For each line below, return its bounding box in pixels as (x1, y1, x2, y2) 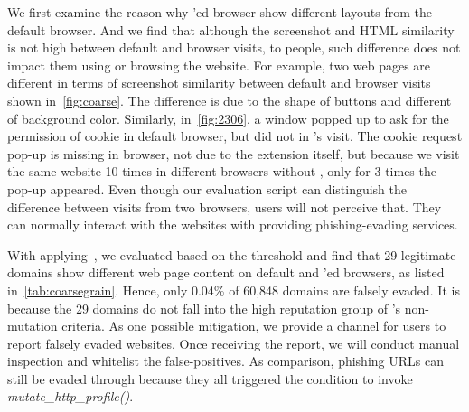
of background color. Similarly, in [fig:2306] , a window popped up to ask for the (7, 108, 449, 127)
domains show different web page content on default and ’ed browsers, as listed (7, 263, 445, 282)
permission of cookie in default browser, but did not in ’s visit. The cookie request (7, 126, 463, 145)
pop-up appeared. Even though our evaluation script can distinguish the (7, 179, 408, 198)
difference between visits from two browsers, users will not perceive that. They (7, 197, 442, 216)
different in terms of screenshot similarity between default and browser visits (7, 73, 431, 92)
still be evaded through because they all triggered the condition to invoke (7, 369, 413, 388)
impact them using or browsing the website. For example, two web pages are (7, 55, 431, 74)
